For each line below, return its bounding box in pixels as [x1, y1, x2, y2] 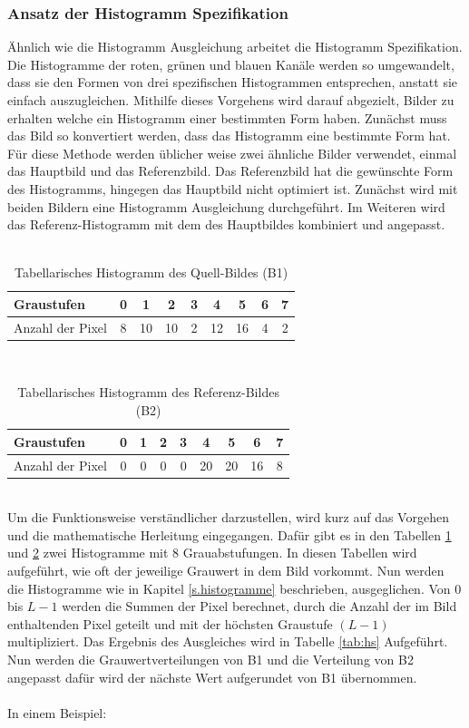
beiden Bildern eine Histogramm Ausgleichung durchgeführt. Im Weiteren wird [7, 197, 445, 216]
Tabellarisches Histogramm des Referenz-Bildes [17, 383, 279, 402]
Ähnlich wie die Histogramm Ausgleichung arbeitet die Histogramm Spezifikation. [7, 37, 463, 56]
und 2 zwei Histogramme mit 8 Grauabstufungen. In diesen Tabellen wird [7, 543, 417, 562]
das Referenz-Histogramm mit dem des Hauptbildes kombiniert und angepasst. [7, 215, 445, 234]
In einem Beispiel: [7, 703, 107, 722]
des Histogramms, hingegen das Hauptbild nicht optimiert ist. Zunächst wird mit [7, 179, 458, 198]
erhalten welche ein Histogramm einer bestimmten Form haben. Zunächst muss [7, 108, 447, 127]
